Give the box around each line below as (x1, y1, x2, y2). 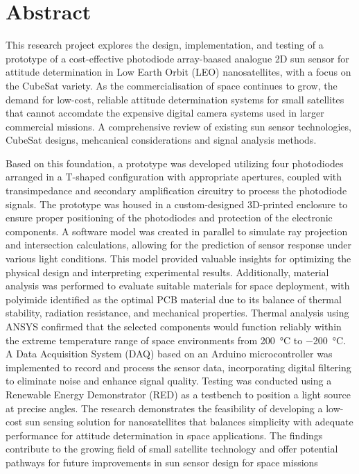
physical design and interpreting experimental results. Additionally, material (6, 264, 329, 279)
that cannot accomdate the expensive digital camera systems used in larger (6, 105, 324, 120)
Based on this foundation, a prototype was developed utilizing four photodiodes (6, 155, 344, 170)
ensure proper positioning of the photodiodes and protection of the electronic (6, 210, 333, 225)
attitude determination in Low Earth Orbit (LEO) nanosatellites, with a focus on (6, 65, 351, 79)
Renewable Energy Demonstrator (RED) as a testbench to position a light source (6, 387, 351, 401)
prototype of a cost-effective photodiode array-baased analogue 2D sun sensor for (6, 51, 349, 65)
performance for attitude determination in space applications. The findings (6, 428, 323, 442)
